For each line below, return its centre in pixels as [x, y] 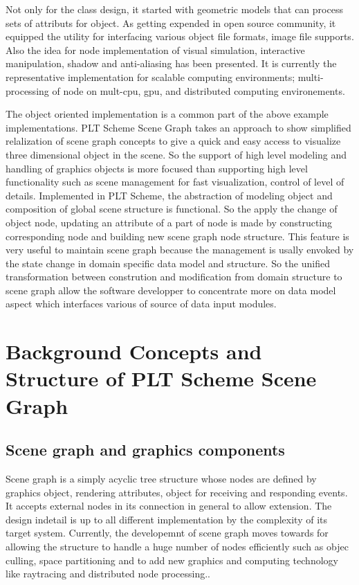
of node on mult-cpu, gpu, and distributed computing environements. [199, 90]
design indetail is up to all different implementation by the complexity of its [166, 519]
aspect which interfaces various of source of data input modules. [141, 304]
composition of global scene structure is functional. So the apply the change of [172, 209]
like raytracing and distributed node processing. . [108, 574]
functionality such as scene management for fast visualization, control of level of [175, 182]
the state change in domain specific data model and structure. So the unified [168, 263]
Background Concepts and [134, 351]
